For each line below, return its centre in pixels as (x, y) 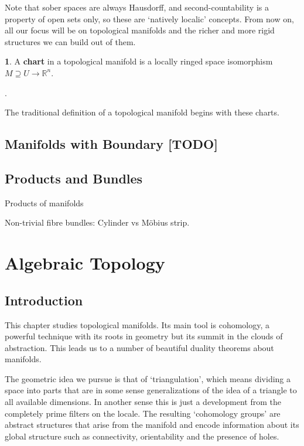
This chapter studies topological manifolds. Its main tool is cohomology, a (137, 324)
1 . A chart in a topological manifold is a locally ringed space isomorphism (139, 61)
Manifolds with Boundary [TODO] (111, 144)
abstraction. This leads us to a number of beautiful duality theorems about (139, 347)
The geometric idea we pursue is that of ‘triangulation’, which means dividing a (148, 378)
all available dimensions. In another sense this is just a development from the (143, 402)
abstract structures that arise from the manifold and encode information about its (152, 425)
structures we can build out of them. (70, 41)
